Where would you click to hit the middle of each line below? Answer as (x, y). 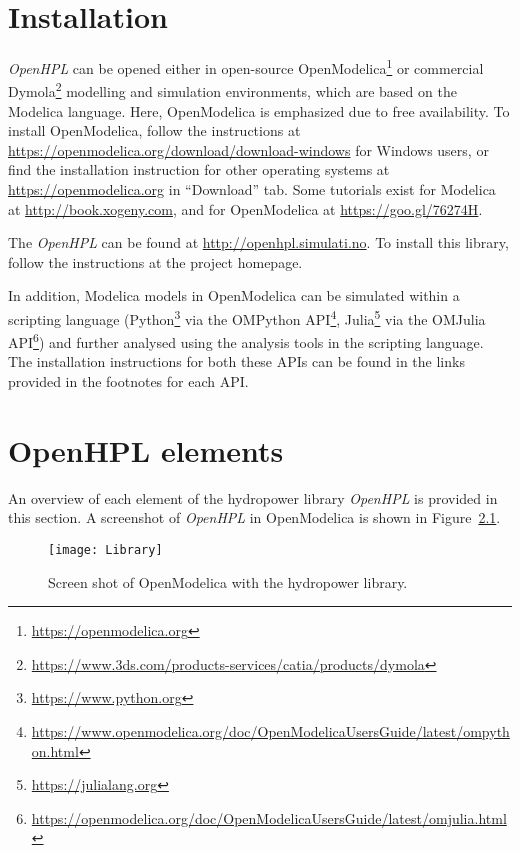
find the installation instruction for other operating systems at (199, 169)
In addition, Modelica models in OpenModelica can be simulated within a (234, 295)
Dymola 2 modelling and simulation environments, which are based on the (232, 90)
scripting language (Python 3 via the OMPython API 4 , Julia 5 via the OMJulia (247, 317)
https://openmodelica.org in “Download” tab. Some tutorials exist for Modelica (252, 189)
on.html (55, 750)
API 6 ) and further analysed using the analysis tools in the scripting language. (246, 340)
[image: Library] (105, 549)
